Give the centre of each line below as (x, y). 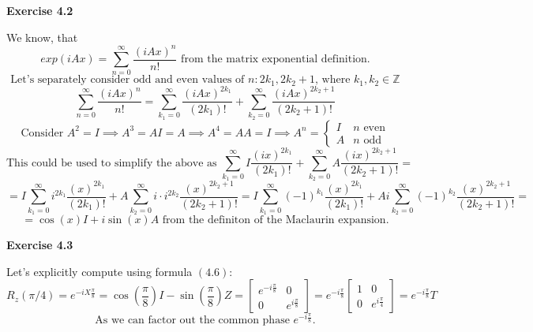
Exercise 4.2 (40, 10)
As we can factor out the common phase (192, 321)
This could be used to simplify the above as (112, 163)
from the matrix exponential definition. (276, 60)
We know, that (42, 37)
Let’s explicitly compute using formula (99, 271)
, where (333, 80)
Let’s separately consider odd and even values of (128, 80)
